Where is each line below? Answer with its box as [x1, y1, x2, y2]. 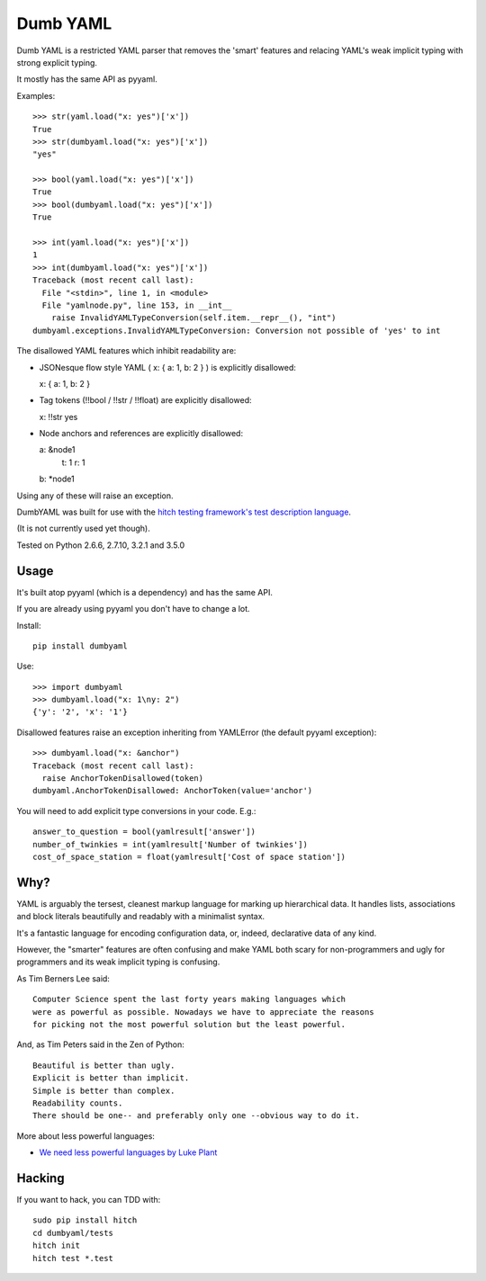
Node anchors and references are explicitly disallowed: [39, 428, 243, 439]
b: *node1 [39, 473, 76, 485]
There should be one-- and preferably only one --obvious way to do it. [32, 1111, 360, 1121]
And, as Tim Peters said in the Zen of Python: [16, 1039, 184, 1050]
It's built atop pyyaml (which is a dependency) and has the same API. [16, 587, 274, 597]
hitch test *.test [32, 1253, 114, 1263]
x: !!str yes [39, 411, 78, 422]
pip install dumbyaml [32, 640, 128, 651]
